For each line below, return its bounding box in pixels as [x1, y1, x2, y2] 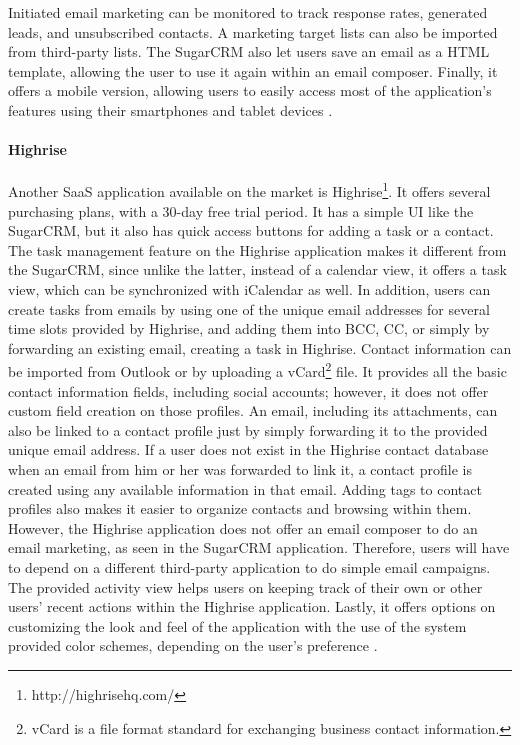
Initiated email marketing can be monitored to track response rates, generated [8, 2, 488, 22]
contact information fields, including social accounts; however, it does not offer [8, 380, 489, 401]
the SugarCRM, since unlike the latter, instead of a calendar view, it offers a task [8, 259, 507, 280]
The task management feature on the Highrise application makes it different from [8, 239, 507, 260]
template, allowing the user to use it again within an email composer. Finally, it [8, 60, 498, 81]
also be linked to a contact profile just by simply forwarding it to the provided [8, 419, 488, 440]
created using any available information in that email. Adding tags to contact [8, 478, 482, 499]
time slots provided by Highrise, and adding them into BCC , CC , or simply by [8, 318, 490, 339]
